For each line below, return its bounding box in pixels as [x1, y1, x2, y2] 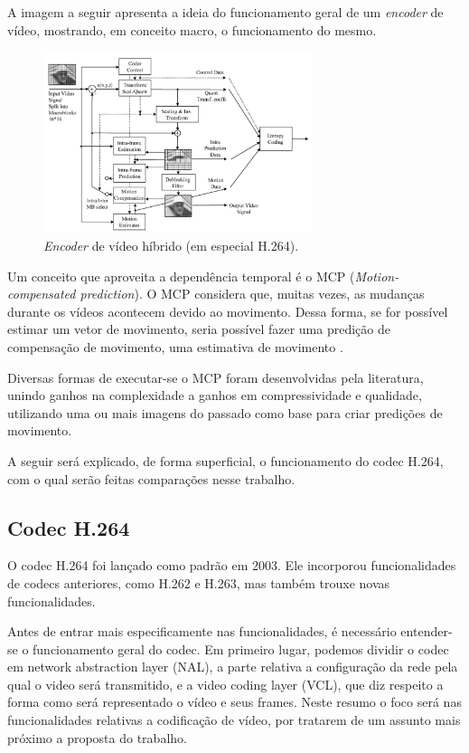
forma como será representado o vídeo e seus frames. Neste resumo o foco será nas [7, 692, 462, 711]
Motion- [354, 266, 399, 285]
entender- [400, 622, 453, 641]
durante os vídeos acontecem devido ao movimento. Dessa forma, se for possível [7, 301, 448, 320]
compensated [7, 284, 76, 303]
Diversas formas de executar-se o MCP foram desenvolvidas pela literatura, [7, 367, 424, 386]
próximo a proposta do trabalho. [7, 728, 187, 747]
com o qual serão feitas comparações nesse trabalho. [7, 469, 295, 488]
